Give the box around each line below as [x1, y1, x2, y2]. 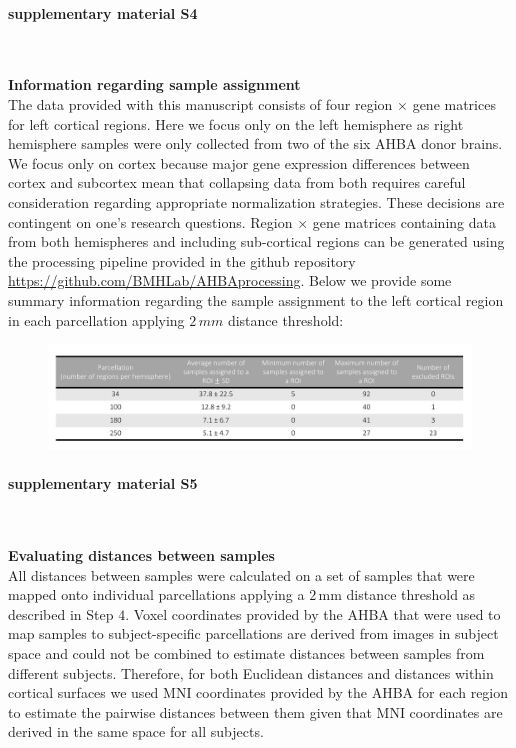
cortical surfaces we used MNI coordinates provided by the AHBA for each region [8, 682, 509, 703]
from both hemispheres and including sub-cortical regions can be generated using [8, 231, 505, 252]
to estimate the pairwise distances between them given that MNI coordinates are [8, 701, 503, 722]
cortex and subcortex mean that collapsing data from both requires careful [8, 172, 466, 193]
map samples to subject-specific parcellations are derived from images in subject [8, 623, 499, 644]
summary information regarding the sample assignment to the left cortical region [8, 289, 504, 310]
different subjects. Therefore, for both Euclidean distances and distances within [8, 662, 494, 683]
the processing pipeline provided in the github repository [8, 250, 356, 271]
